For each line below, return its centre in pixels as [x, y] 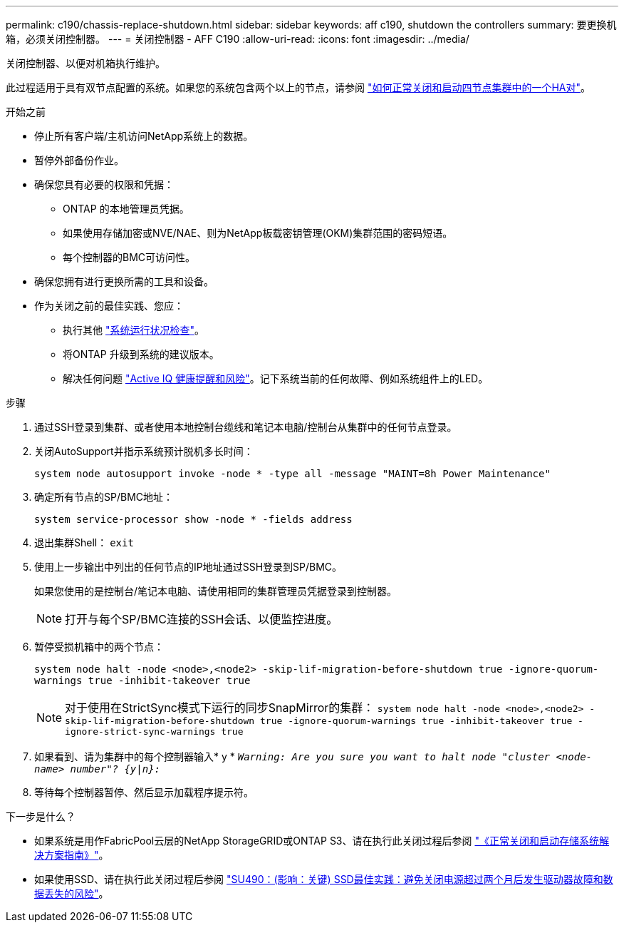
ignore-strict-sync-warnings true [154, 731]
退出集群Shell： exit [84, 542]
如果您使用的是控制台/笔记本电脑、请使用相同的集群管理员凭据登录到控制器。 [216, 591]
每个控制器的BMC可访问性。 [129, 257]
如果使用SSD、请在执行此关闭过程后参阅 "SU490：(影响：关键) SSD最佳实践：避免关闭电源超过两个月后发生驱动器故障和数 [324, 879]
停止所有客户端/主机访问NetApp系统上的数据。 [144, 136]
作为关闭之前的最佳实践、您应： [109, 306]
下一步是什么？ [41, 816]
